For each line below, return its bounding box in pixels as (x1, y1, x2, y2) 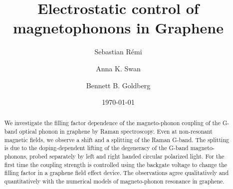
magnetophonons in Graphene (12, 17, 224, 38)
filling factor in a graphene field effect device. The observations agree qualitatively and (4, 169, 229, 177)
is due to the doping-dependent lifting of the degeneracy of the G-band (4, 144, 189, 152)
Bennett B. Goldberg (86, 80, 151, 90)
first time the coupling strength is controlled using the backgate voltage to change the (4, 160, 228, 169)
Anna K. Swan (96, 63, 141, 73)
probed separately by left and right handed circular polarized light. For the (29, 152, 225, 161)
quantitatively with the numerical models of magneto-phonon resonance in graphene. (4, 177, 225, 186)
